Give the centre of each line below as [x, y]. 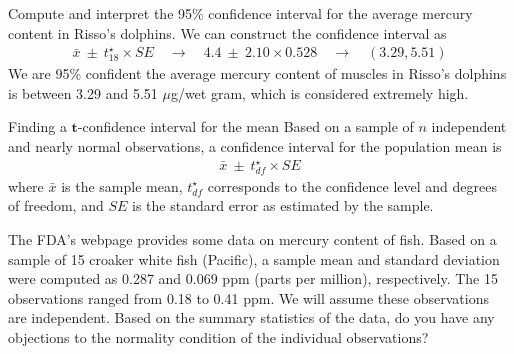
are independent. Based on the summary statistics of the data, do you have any [251, 317]
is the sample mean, [122, 185]
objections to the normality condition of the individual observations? [218, 337]
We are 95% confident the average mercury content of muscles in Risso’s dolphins [257, 73]
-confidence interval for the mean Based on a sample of [245, 126]
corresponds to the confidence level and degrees [352, 185]
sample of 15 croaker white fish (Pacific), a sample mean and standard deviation [254, 258]
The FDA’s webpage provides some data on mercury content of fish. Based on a [252, 239]
